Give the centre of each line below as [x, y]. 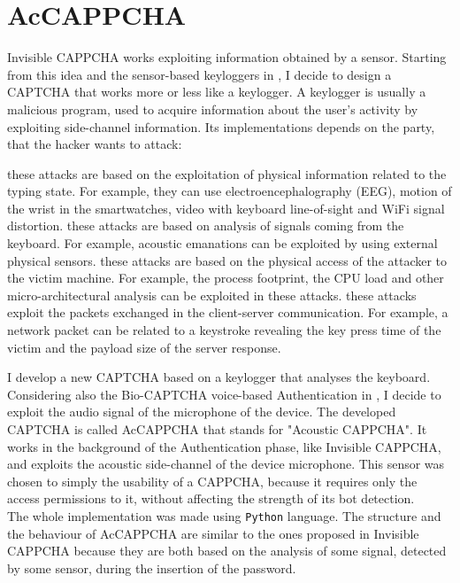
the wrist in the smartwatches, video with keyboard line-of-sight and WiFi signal [226, 208]
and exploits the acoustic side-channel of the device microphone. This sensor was [226, 464]
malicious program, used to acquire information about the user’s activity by [213, 109]
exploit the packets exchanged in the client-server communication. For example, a [228, 312]
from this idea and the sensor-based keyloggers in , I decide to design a [199, 74]
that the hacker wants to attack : [95, 144]
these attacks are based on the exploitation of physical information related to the [227, 173]
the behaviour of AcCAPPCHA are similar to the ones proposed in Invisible [213, 533]
